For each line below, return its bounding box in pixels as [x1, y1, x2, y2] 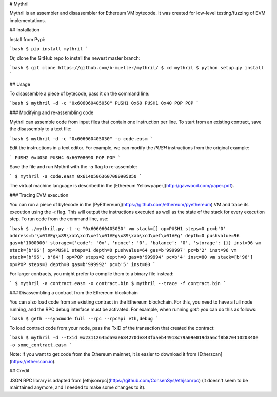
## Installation [9, 27, 39, 33]
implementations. [9, 17, 46, 23]
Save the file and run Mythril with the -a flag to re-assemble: [9, 164, 137, 170]
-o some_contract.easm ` [9, 342, 72, 348]
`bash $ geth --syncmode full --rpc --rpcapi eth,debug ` [9, 316, 159, 322]
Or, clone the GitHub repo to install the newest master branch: [9, 55, 141, 61]
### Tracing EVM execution [9, 192, 69, 198]
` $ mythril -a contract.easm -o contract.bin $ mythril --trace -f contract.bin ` [9, 280, 226, 286]
